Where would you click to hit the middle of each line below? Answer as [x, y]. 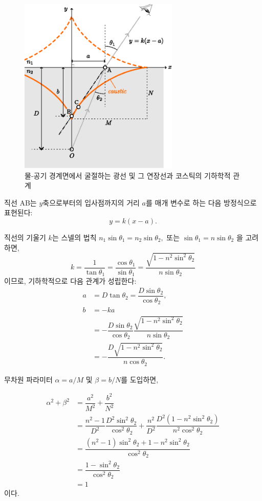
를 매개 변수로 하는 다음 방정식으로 [201, 202]
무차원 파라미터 [28, 379]
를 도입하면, [140, 379]
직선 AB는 [20, 202]
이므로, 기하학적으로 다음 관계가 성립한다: [70, 281]
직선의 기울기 [25, 237]
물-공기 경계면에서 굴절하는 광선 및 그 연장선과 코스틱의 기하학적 [128, 175]
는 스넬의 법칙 [74, 237]
